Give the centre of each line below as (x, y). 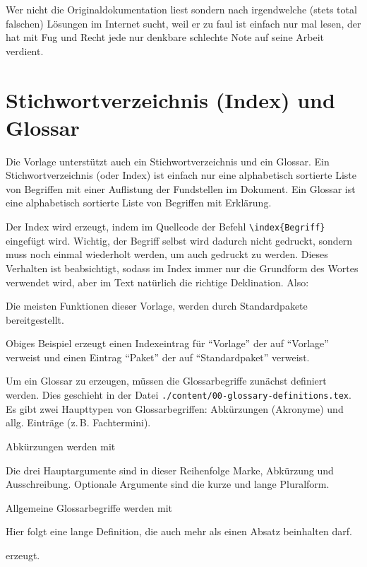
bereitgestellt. (35, 319)
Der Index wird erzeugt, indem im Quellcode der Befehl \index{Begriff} (166, 227)
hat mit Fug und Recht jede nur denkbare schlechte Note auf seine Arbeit (165, 37)
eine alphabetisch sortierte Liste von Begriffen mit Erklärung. (139, 203)
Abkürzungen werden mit (61, 446)
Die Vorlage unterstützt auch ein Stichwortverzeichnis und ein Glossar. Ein (168, 161)
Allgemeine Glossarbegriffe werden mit (89, 507)
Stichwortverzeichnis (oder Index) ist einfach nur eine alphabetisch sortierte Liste (181, 175)
